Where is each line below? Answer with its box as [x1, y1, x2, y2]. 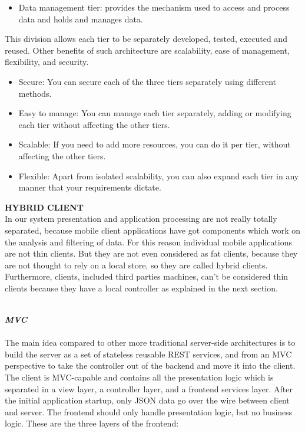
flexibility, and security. [5, 55, 89, 68]
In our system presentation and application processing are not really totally [5, 212, 277, 225]
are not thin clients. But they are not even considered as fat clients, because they [5, 247, 298, 260]
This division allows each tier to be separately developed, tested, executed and [5, 32, 287, 45]
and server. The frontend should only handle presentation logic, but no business [5, 405, 293, 418]
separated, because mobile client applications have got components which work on [5, 224, 301, 236]
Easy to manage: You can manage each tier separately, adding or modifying [18, 107, 291, 119]
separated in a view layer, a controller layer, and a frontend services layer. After [5, 382, 293, 395]
